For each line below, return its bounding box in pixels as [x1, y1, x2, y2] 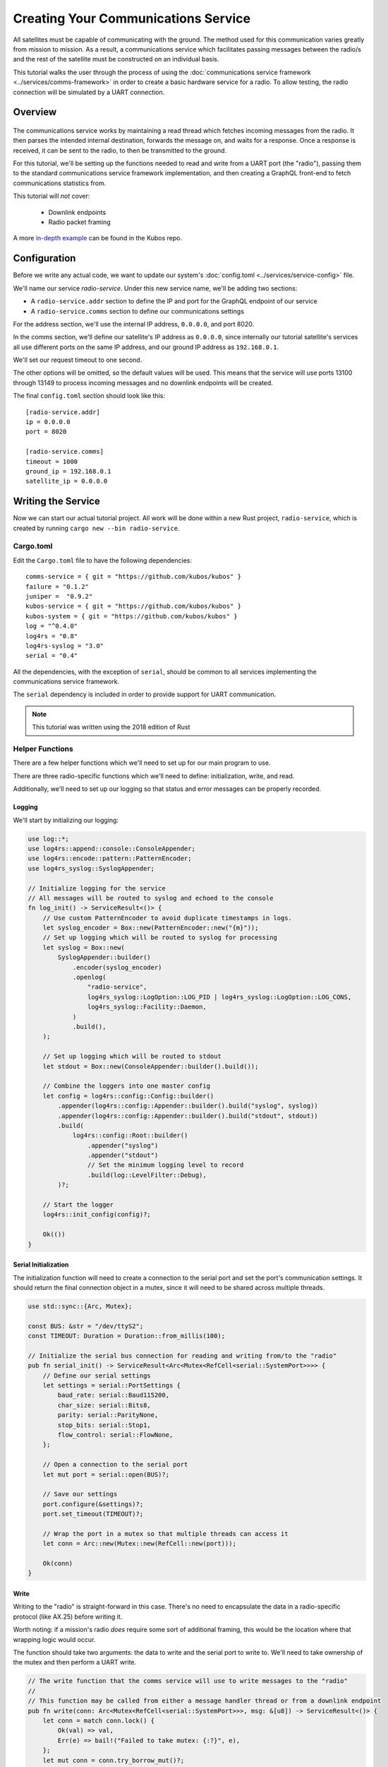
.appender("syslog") [87, 1141, 159, 1149]
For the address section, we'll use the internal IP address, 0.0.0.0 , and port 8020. [13, 319, 255, 328]
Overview [13, 106, 57, 118]
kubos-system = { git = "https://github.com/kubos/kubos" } [25, 612, 238, 620]
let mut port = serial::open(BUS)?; [42, 1470, 169, 1479]
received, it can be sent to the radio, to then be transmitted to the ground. [13, 146, 227, 155]
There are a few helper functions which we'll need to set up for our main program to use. [13, 758, 271, 767]
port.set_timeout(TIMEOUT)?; [42, 1510, 144, 1518]
